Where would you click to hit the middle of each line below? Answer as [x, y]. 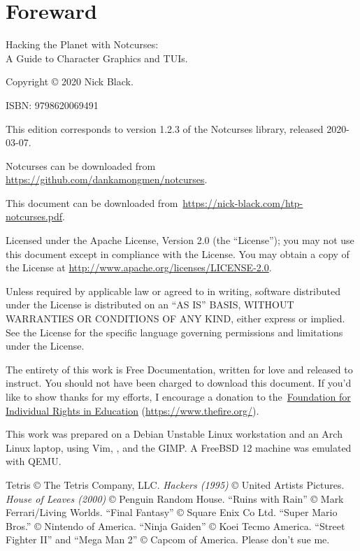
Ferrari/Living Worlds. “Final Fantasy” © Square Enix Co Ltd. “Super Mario [172, 512]
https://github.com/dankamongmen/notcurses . [107, 179]
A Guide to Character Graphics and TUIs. [97, 58]
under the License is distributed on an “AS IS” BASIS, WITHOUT [150, 305]
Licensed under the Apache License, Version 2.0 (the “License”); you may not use [180, 240]
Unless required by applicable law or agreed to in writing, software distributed [173, 291]
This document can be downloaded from [92, 202]
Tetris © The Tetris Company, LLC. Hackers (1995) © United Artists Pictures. [175, 484]
